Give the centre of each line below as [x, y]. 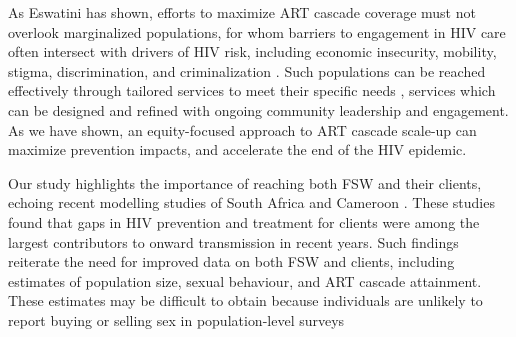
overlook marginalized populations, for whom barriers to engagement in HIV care [257, 31]
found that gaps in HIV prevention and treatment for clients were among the [244, 221]
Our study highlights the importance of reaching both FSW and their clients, [245, 182]
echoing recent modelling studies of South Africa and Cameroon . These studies [251, 202]
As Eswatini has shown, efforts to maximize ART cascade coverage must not [242, 12]
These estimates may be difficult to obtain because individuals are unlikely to [245, 300]
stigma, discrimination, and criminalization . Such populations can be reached [247, 70]
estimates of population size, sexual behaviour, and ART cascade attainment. [245, 280]
